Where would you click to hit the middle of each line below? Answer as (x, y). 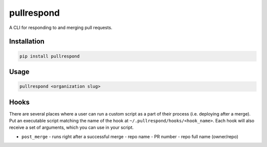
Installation (27, 42)
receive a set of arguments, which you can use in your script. (71, 127)
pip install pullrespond (50, 56)
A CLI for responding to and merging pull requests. (61, 28)
